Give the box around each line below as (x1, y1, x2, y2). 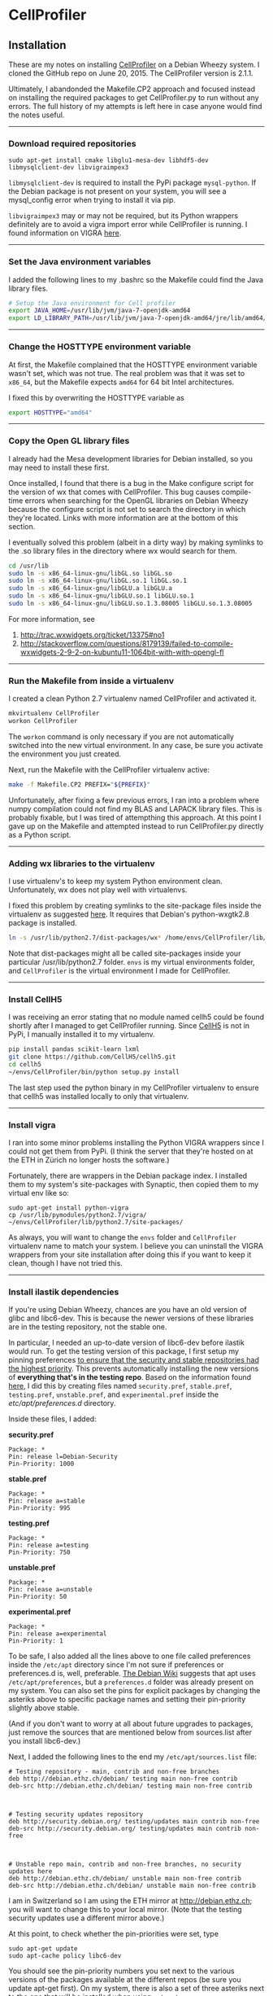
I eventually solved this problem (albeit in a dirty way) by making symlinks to (8, 537, 264, 547)
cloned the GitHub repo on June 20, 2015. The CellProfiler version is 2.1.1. (8, 68, 253, 78)
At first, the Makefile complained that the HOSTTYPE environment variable (8, 360, 258, 370)
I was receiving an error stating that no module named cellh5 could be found (8, 1012, 265, 1022)
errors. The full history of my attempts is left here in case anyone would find (8, 102, 262, 111)
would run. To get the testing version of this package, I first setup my (8, 1346, 240, 1356)
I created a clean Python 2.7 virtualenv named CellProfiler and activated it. (8, 694, 258, 703)
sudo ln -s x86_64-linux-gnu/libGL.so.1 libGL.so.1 (8, 576, 187, 585)
